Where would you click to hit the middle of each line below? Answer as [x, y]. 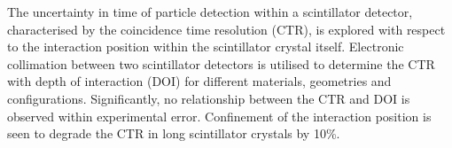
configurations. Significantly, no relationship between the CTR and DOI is [209, 98]
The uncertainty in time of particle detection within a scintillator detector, [210, 12]
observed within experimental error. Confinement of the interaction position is [219, 116]
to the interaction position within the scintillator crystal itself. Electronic [206, 47]
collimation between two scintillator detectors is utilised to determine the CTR [221, 63]
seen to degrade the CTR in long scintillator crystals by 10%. [174, 133]
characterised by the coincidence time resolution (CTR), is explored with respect [226, 29]
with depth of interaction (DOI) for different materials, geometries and [199, 81]
